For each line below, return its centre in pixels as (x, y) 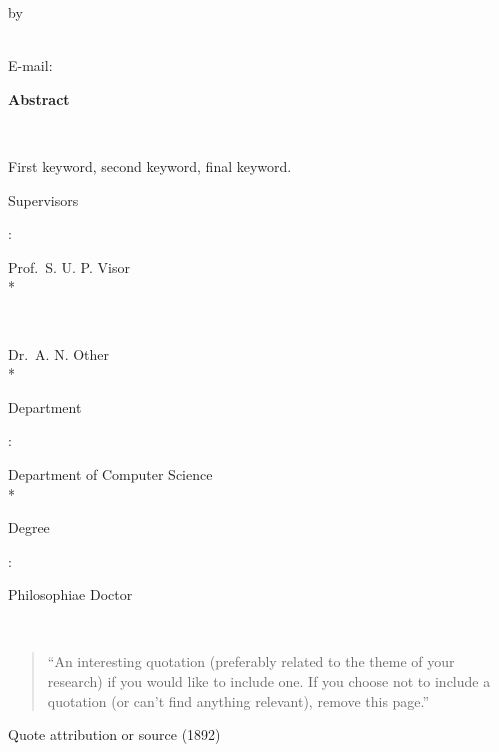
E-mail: (30, 65)
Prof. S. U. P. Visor (69, 266)
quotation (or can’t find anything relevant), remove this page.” (238, 700)
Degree (29, 527)
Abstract (39, 98)
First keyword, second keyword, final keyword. (150, 165)
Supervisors (43, 199)
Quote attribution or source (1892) (114, 734)
